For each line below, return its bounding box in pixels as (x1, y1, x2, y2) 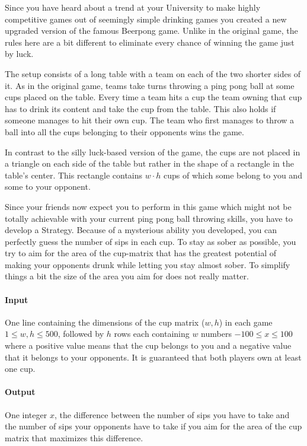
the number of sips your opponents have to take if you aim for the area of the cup (5, 420, 302, 432)
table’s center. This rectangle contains (5, 168, 143, 181)
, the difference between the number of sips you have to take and (54, 408, 290, 420)
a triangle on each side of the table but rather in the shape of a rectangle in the (5, 157, 294, 170)
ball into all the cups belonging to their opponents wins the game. (5, 125, 244, 138)
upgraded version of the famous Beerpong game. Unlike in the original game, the (5, 24, 298, 37)
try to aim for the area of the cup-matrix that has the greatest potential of (5, 247, 277, 259)
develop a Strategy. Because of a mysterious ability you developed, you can (5, 224, 277, 236)
